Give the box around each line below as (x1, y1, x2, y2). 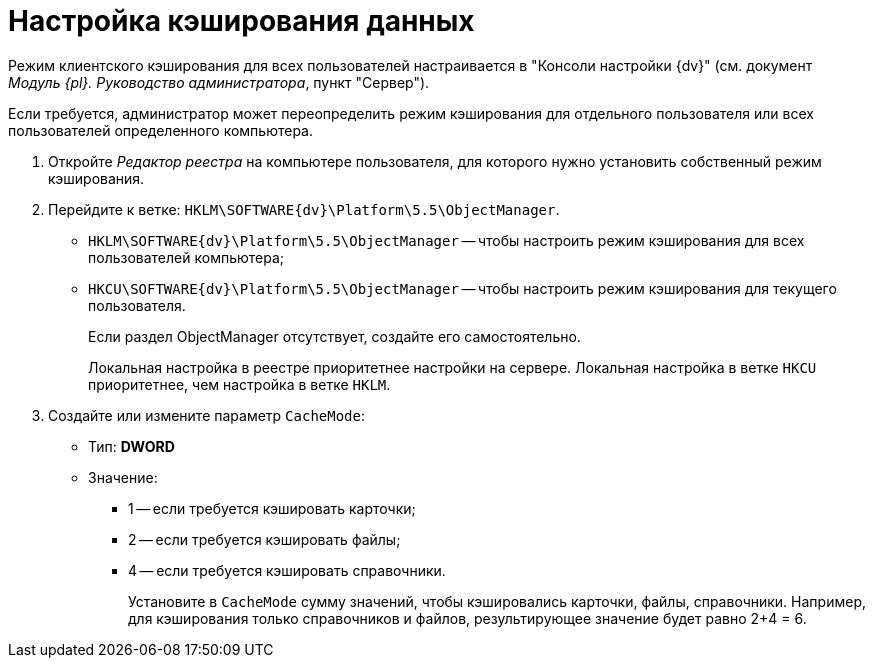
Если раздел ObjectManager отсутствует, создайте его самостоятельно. (88, 327, 581, 345)
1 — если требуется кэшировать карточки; (128, 499, 416, 517)
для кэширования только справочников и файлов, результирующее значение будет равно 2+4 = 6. (128, 609, 807, 627)
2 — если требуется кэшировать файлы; (128, 530, 401, 548)
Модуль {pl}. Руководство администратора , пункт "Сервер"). (8, 73, 430, 91)
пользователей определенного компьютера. (8, 121, 314, 139)
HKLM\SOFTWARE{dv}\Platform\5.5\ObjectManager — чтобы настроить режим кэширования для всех (88, 231, 805, 249)
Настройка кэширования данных (8, 4, 475, 38)
